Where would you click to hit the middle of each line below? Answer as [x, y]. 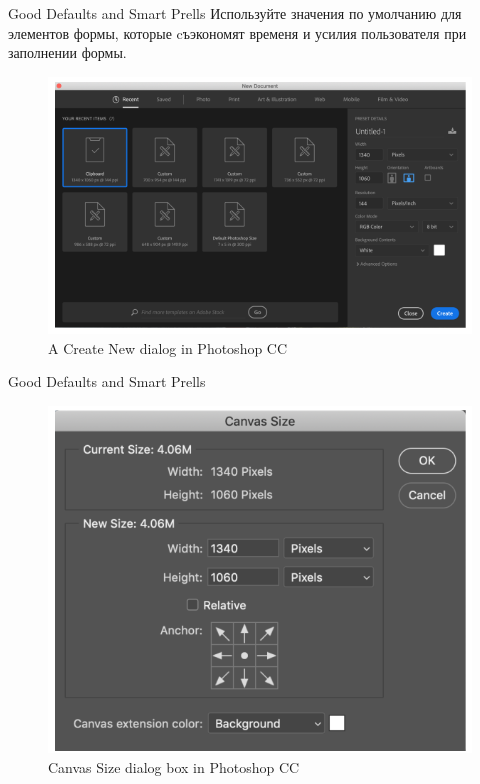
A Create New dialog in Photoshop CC [168, 347]
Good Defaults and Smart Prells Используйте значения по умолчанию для [235, 13]
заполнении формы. [67, 52]
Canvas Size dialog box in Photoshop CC [174, 766]
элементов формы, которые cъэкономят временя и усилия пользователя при [237, 32]
